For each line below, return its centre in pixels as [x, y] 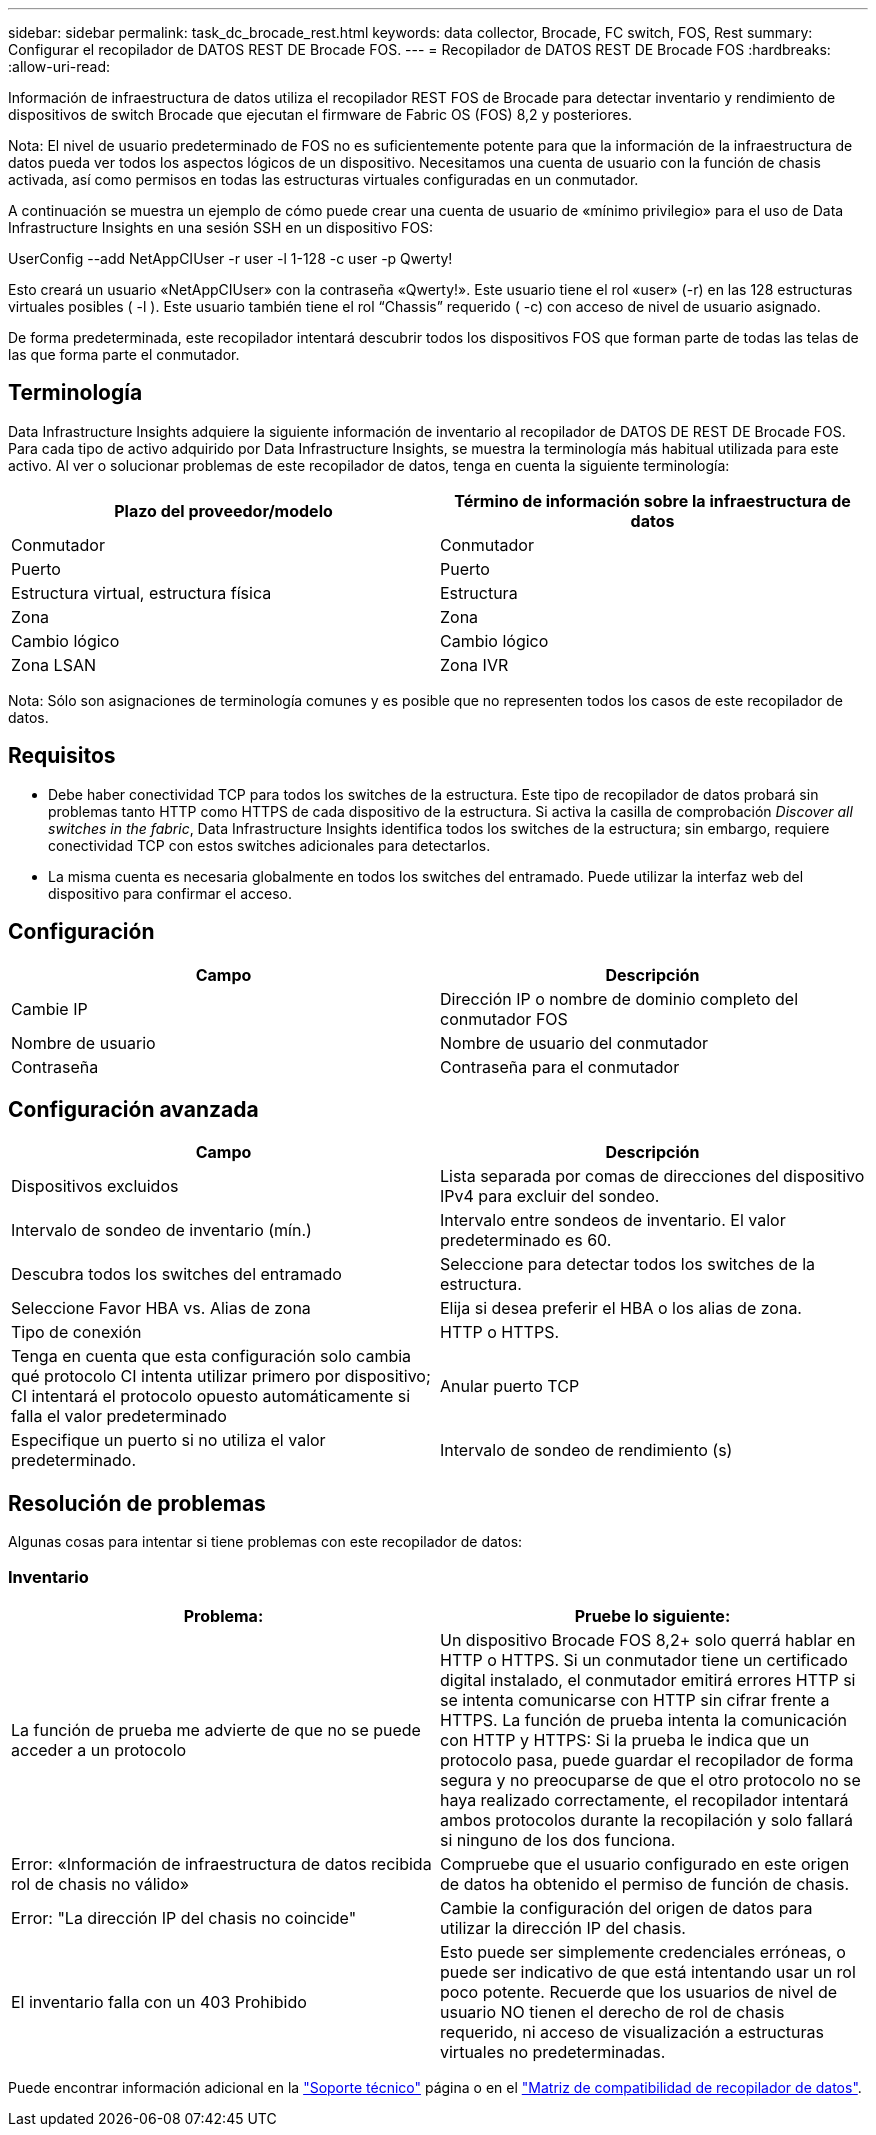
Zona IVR [474, 664]
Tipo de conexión [76, 1332]
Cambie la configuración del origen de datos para [626, 1907]
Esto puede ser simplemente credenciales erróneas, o [643, 1951]
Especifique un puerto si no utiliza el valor [168, 1440]
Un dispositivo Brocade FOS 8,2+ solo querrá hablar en [648, 1639]
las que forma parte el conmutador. [124, 354]
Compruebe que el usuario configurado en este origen [645, 1863]
